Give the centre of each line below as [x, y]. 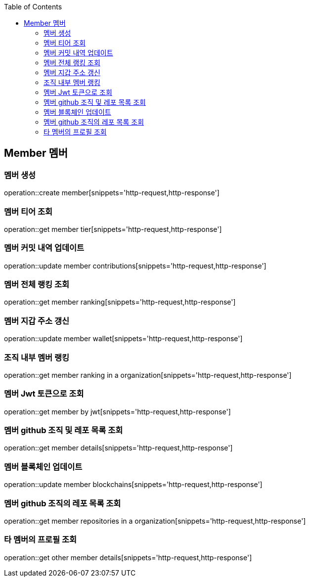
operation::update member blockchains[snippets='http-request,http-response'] [133, 485]
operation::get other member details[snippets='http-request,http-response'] [128, 557]
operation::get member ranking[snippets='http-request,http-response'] [120, 302]
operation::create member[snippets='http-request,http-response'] [112, 193]
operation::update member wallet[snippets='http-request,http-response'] [123, 339]
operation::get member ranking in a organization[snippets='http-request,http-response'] [148, 375]
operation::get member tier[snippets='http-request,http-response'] [113, 229]
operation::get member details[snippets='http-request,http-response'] [118, 448]
